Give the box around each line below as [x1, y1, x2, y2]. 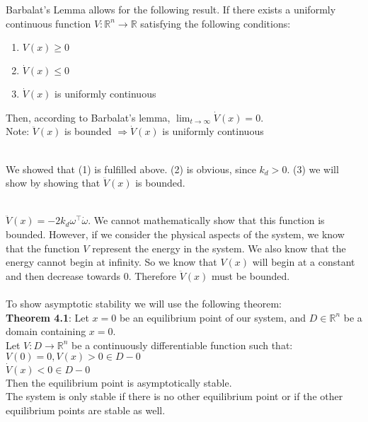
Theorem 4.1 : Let [6, 310, 89, 324]
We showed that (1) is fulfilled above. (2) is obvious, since [6, 161, 256, 176]
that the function [6, 240, 80, 255]
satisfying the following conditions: [140, 16, 291, 30]
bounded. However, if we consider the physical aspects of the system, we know [6, 226, 345, 241]
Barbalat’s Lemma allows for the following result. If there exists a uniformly [6, 2, 336, 16]
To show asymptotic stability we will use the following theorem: [6, 295, 282, 310]
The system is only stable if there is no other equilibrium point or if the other [6, 389, 343, 404]
